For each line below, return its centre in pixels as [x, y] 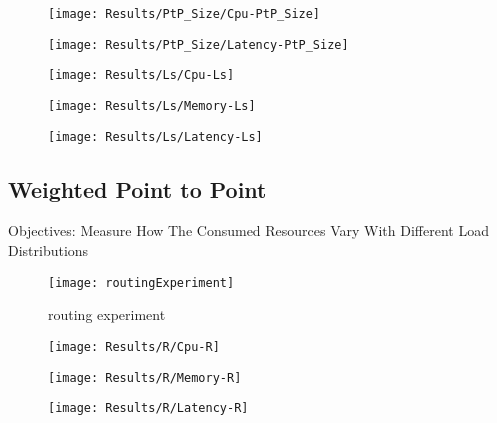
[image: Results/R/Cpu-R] [134, 346]
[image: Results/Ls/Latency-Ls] [155, 136]
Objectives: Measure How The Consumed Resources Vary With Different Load [248, 230]
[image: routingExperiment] [141, 282]
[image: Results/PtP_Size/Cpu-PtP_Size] [184, 14]
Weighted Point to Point [137, 188]
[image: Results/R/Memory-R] [145, 377]
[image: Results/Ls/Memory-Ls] [152, 105]
